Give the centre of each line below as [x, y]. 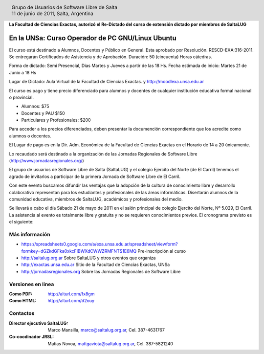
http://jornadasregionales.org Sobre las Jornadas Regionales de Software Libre [101, 271]
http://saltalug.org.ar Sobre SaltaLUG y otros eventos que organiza [88, 258]
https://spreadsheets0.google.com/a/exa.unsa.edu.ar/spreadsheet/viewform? [99, 244]
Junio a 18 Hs [23, 72]
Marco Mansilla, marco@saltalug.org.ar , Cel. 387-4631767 [106, 330]
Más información [30, 234]
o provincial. [22, 97]
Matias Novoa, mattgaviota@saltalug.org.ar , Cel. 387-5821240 [110, 343]
